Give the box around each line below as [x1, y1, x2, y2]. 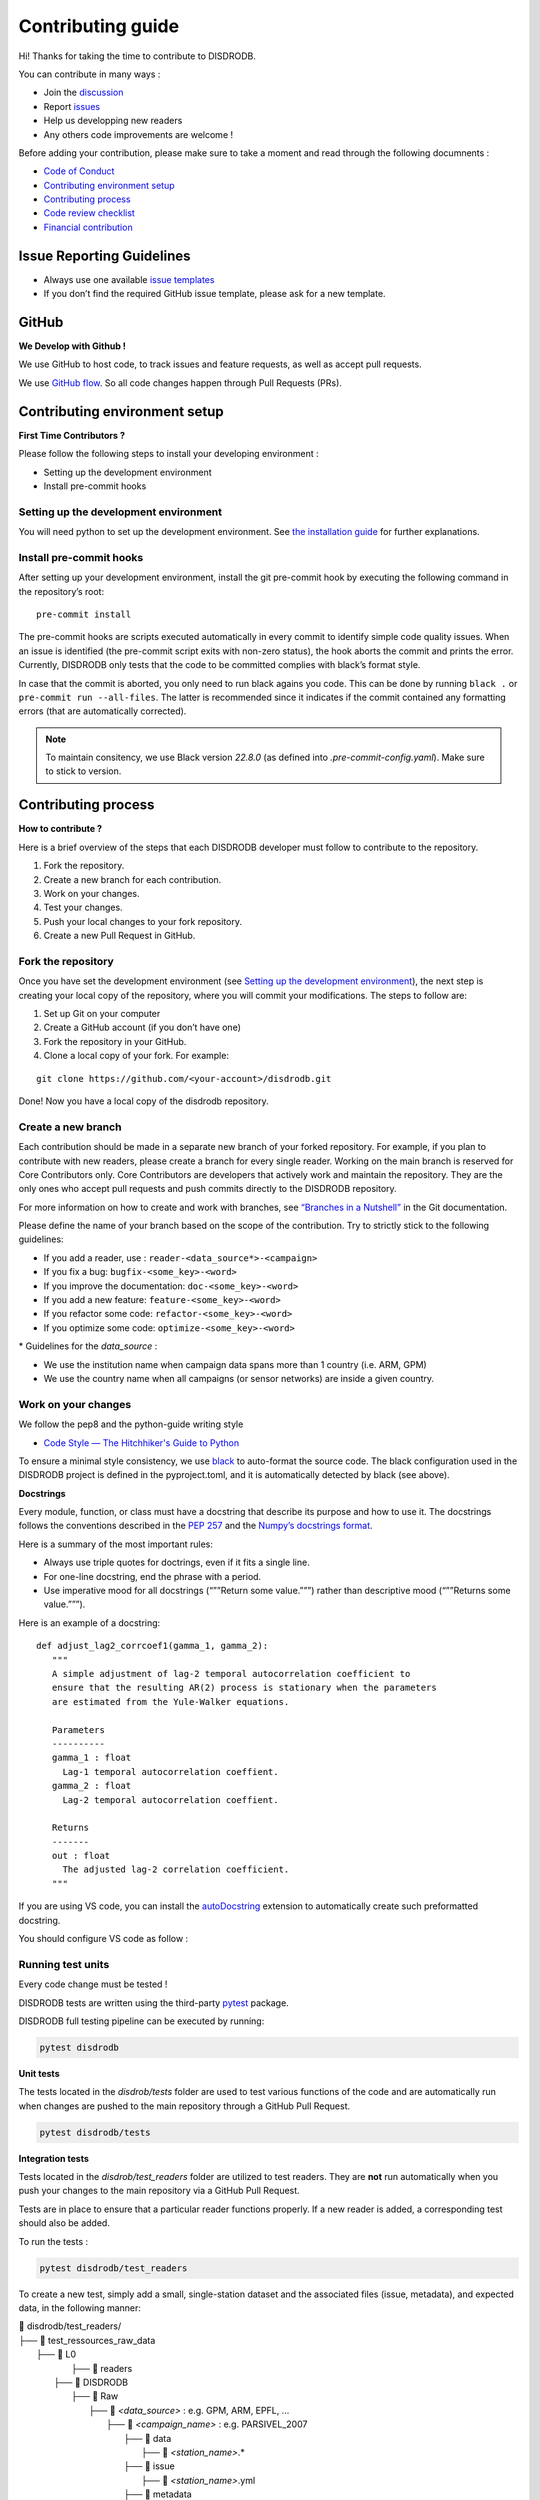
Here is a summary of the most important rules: [18, 1538, 214, 1550]
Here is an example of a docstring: [18, 1616, 161, 1629]
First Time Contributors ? [18, 429, 125, 441]
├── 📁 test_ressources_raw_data [18, 2334, 156, 2346]
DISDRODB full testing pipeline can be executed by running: [18, 2015, 265, 2027]
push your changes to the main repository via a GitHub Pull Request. [18, 2185, 300, 2197]
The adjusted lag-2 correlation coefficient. [62, 1864, 290, 1875]
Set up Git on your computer [43, 1008, 161, 1020]
